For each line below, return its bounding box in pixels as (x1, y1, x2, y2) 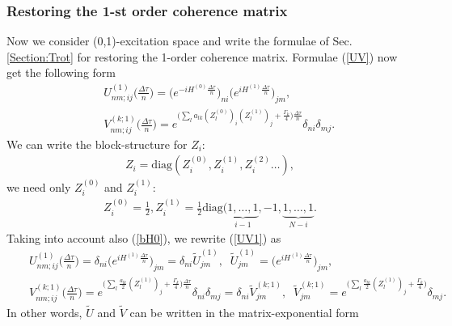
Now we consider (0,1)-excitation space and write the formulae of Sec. (6, 32, 353, 49)
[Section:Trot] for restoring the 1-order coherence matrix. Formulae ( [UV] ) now (6, 48, 398, 65)
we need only (6, 178, 71, 195)
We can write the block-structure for (6, 135, 188, 152)
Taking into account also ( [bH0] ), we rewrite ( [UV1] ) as (6, 229, 281, 246)
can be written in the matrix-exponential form (129, 303, 359, 320)
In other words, (6, 303, 82, 320)
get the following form (6, 64, 116, 81)
